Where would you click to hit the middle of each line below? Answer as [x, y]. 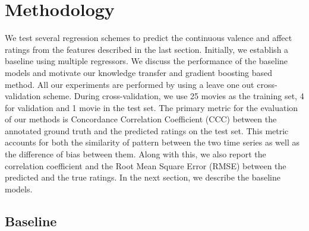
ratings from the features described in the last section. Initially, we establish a [147, 49]
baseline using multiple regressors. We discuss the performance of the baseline [146, 61]
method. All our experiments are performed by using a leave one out [130, 84]
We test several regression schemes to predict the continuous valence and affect [149, 38]
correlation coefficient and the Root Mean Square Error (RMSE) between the [146, 165]
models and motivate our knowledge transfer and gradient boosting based [139, 72]
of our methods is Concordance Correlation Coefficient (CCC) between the [141, 119]
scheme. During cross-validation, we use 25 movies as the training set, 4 [174, 96]
